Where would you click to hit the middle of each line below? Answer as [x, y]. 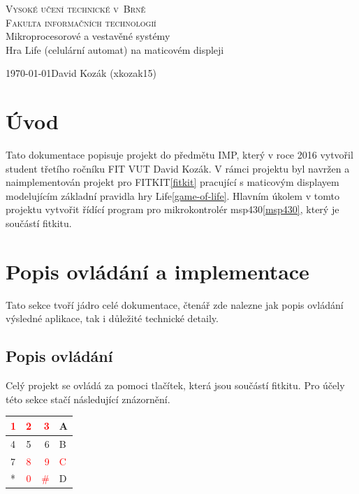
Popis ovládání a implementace [157, 271]
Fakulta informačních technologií [81, 22]
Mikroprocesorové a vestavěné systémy [88, 36]
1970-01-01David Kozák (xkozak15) [81, 73]
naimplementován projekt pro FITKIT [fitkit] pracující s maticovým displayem [173, 182]
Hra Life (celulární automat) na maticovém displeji [115, 49]
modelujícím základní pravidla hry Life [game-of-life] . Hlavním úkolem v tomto [173, 195]
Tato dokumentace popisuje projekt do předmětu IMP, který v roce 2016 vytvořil [179, 155]
